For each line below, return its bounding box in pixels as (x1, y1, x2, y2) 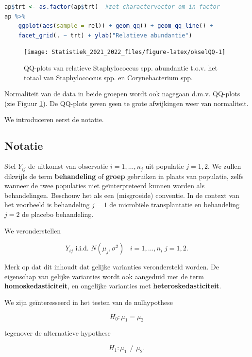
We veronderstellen (4, 225, 61, 235)
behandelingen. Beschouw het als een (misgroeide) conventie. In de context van (4, 190, 239, 200)
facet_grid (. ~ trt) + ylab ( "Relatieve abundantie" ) (18, 32, 192, 39)
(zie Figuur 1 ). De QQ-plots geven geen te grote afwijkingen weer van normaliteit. (4, 98, 249, 108)
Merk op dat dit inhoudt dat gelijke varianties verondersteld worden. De (4, 262, 219, 272)
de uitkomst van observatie (28, 161, 108, 171)
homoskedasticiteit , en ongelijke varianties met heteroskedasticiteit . (4, 281, 221, 291)
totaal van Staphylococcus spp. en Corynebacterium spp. (24, 72, 193, 82)
